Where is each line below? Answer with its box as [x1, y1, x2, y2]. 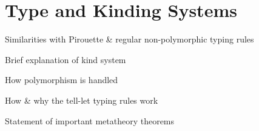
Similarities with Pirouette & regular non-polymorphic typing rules [5, 33, 254, 45]
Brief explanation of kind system [5, 53, 126, 65]
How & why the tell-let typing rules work [5, 93, 158, 106]
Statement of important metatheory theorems [5, 114, 175, 127]
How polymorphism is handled [5, 73, 118, 86]
